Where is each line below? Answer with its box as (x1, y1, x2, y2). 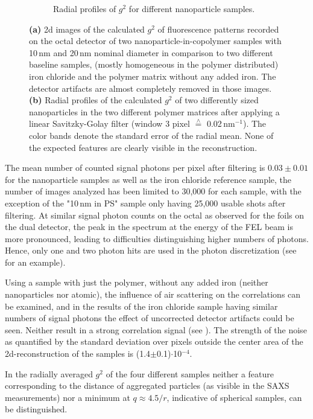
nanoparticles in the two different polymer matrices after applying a (29, 105, 280, 118)
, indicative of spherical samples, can (166, 391, 302, 403)
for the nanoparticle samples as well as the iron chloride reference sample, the (5, 173, 292, 185)
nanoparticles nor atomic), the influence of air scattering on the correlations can (5, 288, 301, 301)
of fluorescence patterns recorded (157, 22, 279, 35)
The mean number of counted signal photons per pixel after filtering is (5, 161, 265, 174)
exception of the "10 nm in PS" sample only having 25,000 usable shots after (5, 196, 286, 209)
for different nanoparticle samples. (128, 2, 255, 14)
